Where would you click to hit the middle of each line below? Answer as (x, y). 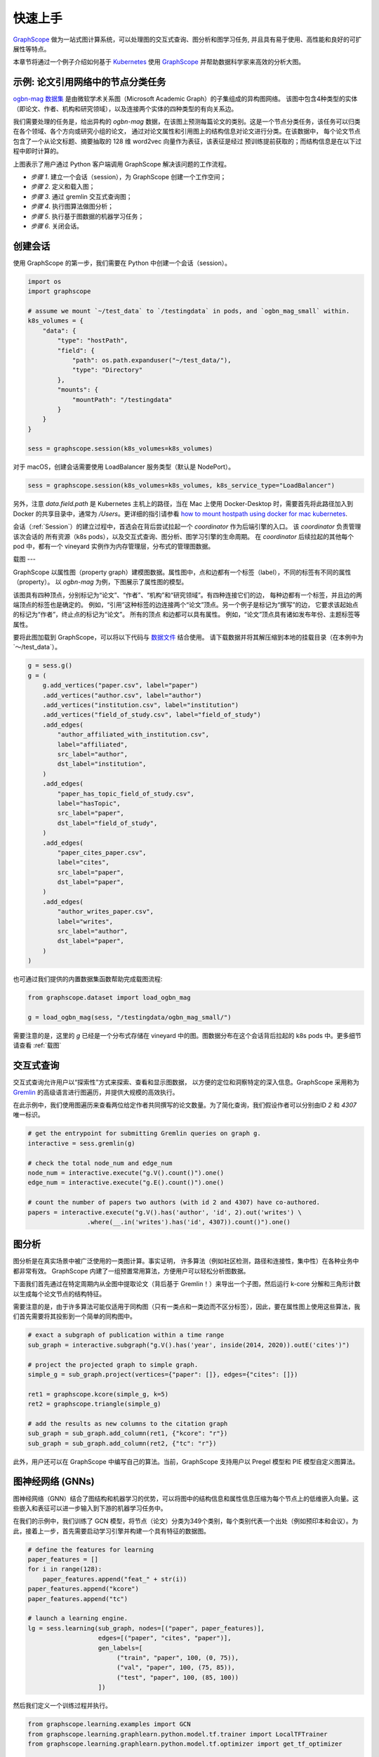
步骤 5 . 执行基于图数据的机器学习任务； (87, 216)
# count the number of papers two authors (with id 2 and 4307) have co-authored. (174, 1202)
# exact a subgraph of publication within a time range (126, 1335)
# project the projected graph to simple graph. (113, 1364)
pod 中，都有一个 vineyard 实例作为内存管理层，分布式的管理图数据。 (114, 546)
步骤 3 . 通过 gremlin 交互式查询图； (81, 196)
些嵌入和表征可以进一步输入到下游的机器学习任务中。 (90, 1508)
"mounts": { (78, 390)
